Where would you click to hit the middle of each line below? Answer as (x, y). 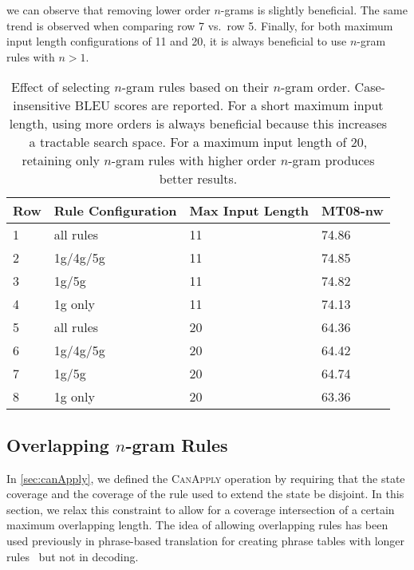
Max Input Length (249, 211)
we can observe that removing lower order (108, 10)
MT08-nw (353, 211)
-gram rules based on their (195, 87)
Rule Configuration (115, 211)
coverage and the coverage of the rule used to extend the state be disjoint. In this (205, 494)
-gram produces (331, 160)
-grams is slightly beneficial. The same (314, 10)
